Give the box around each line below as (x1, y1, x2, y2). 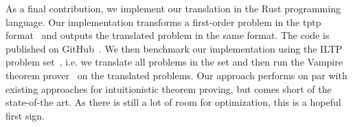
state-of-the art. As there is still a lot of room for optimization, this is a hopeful (5, 95, 341, 109)
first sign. (5, 108, 45, 122)
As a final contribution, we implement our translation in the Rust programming (5, 1, 341, 15)
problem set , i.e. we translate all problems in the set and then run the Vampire (5, 55, 343, 69)
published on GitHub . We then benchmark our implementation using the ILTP (5, 41, 343, 55)
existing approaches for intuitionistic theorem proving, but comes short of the (5, 81, 332, 96)
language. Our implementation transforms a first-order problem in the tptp (5, 14, 321, 29)
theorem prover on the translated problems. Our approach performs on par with (5, 68, 348, 82)
